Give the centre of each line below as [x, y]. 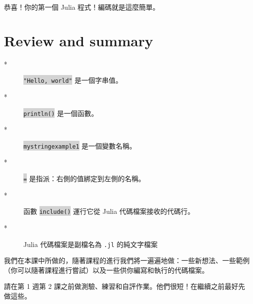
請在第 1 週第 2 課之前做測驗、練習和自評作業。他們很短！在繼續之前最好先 [125, 286]
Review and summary [78, 40]
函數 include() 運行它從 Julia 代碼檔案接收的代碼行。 [109, 211]
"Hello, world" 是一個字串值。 [73, 80]
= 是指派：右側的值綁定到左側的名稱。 [84, 179]
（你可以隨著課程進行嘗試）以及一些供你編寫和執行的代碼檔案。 [106, 270]
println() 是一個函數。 [61, 113]
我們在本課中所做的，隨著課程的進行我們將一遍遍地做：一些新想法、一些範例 [127, 260]
